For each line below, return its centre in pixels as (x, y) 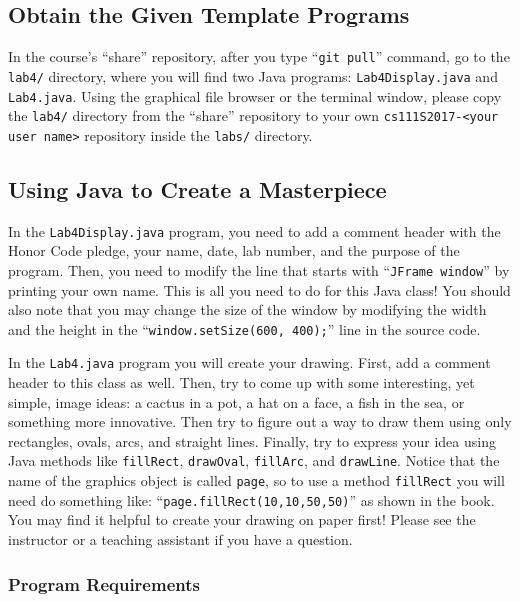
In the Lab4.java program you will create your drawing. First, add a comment (249, 362)
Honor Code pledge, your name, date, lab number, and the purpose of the (234, 250)
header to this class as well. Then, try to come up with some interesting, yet (241, 382)
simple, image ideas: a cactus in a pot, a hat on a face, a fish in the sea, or (236, 401)
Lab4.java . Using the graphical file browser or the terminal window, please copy (255, 95)
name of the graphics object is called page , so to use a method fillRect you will (256, 480)
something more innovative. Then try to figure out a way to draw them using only (260, 421)
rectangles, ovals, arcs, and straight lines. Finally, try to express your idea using (252, 440)
